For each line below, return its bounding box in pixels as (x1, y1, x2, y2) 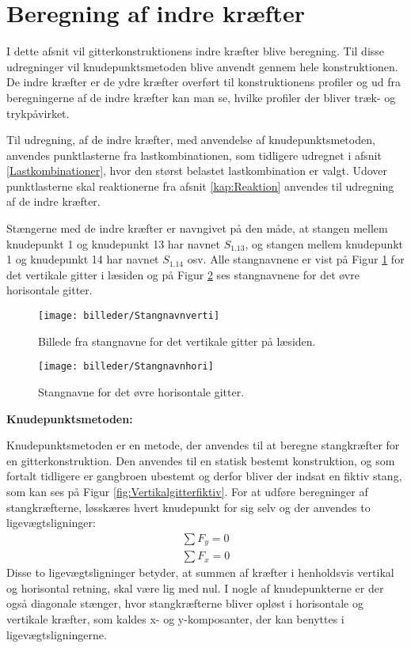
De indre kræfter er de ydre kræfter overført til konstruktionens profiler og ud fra (6, 74, 401, 90)
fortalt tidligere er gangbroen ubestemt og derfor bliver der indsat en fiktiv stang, (6, 468, 402, 484)
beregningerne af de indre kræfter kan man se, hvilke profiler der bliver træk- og (6, 89, 396, 105)
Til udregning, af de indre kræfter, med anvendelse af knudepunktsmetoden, (6, 131, 375, 148)
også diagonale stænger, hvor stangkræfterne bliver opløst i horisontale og (6, 595, 363, 612)
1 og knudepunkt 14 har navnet (6, 251, 159, 267)
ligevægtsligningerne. (6, 626, 107, 642)
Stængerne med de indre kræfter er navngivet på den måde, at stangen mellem (6, 220, 388, 237)
